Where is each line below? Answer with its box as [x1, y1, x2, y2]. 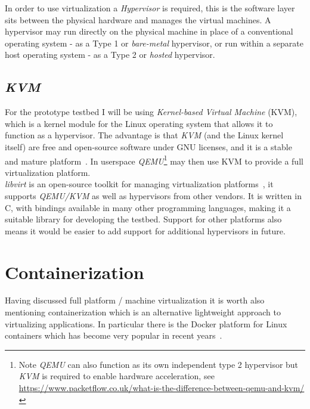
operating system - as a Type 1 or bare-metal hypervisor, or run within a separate [5, 36, 303, 49]
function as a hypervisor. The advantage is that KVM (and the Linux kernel [5, 129, 284, 141]
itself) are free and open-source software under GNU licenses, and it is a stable [5, 140, 292, 153]
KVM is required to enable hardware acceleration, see [18, 370, 215, 382]
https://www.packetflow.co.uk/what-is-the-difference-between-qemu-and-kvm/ [18, 382, 305, 394]
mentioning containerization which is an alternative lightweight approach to [5, 306, 281, 318]
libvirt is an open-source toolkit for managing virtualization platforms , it [5, 178, 274, 190]
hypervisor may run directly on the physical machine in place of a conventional [5, 25, 293, 38]
